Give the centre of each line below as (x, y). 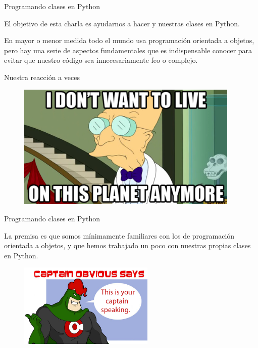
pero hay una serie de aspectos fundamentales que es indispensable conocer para (128, 50)
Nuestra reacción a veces (42, 77)
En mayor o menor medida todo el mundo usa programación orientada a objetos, (129, 40)
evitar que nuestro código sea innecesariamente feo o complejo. (101, 60)
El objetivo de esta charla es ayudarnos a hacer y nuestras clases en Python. (122, 23)
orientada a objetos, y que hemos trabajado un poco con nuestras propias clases (127, 245)
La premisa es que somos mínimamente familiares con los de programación (119, 235)
